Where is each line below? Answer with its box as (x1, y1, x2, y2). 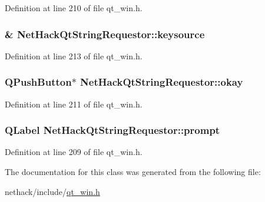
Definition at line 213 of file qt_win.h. (5, 49, 143, 62)
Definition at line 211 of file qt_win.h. (5, 97, 143, 110)
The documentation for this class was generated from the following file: (5, 166, 261, 178)
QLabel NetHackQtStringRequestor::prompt (5, 123, 220, 137)
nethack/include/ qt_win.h (5, 185, 100, 197)
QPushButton (5, 75, 72, 89)
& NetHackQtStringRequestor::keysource (5, 26, 205, 41)
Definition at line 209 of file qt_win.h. (5, 146, 143, 158)
